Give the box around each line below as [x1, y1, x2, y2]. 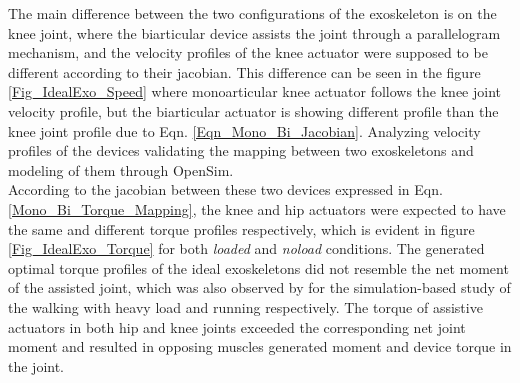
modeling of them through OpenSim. [8, 159, 234, 180]
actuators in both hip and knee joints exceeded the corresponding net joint [8, 316, 466, 337]
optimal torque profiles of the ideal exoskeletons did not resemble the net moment [8, 257, 509, 278]
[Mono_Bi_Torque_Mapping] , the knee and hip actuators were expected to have [8, 198, 506, 219]
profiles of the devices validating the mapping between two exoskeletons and [8, 140, 474, 161]
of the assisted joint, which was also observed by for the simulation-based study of [8, 277, 511, 298]
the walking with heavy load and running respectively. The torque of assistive [8, 296, 483, 317]
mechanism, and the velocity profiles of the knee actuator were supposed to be [8, 42, 488, 63]
